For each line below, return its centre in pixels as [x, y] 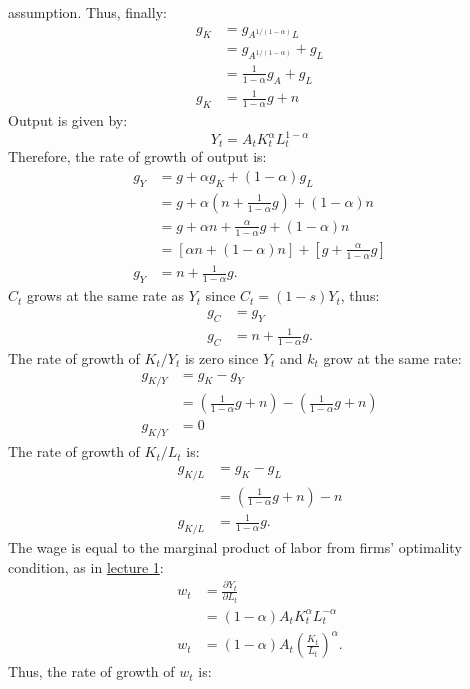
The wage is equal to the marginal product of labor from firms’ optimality [235, 547]
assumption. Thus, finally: [87, 12]
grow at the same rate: [392, 357]
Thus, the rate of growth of [91, 671]
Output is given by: [68, 119]
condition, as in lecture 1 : [86, 566]
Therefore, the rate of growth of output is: [137, 156]
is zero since [221, 357]
